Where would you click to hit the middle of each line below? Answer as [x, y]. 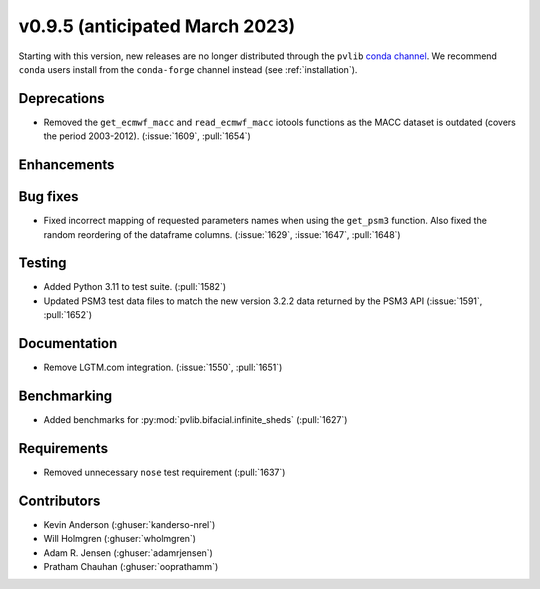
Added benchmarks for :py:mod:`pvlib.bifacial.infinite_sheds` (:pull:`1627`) [195, 420]
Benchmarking [65, 395]
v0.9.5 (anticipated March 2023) [157, 26]
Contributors [59, 500]
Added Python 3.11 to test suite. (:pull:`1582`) [135, 287]
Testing [42, 263]
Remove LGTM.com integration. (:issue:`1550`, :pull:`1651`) [163, 367]
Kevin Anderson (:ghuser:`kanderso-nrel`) [129, 524]
